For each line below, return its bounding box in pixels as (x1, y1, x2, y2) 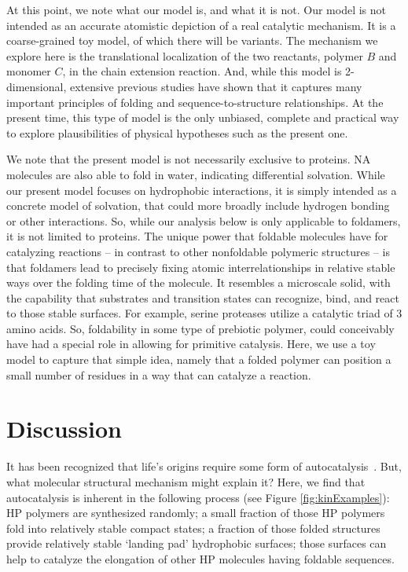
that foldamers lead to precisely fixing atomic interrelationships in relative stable (6, 258, 395, 275)
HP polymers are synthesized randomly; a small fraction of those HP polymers (6, 504, 385, 521)
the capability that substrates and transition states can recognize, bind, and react (6, 289, 399, 306)
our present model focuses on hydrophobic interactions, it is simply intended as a (6, 181, 397, 198)
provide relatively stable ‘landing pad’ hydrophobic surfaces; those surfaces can (6, 535, 387, 552)
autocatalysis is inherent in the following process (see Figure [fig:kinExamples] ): (6, 489, 390, 505)
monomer (6, 63, 51, 79)
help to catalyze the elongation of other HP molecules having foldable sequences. (6, 550, 395, 566)
